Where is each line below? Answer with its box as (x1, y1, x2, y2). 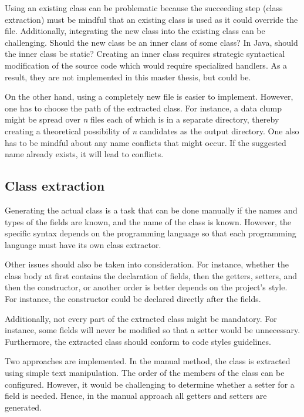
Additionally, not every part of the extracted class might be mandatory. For (5, 312, 277, 324)
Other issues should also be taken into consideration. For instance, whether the (5, 258, 289, 270)
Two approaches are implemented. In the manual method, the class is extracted (5, 355, 291, 367)
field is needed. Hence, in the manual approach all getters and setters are (5, 389, 267, 402)
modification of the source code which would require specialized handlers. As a (5, 59, 288, 71)
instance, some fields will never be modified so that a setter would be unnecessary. (5, 324, 300, 336)
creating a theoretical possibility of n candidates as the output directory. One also (5, 124, 299, 137)
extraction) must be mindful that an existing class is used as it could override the (5, 13, 298, 25)
